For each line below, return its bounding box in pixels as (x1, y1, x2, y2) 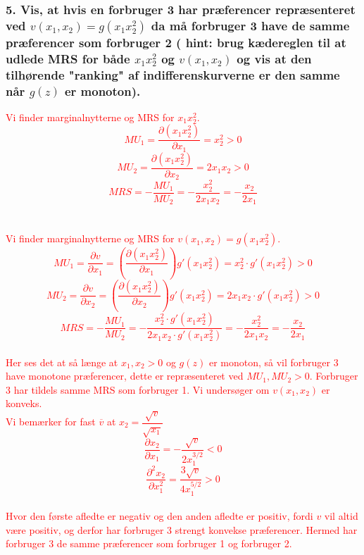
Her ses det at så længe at (6, 354, 118, 369)
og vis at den (237, 49, 312, 67)
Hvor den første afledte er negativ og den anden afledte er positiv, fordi (6, 509, 313, 523)
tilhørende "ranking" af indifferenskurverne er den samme (6, 66, 340, 83)
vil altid (324, 509, 358, 523)
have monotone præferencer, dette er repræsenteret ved (6, 368, 244, 383)
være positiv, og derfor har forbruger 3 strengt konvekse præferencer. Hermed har (6, 522, 358, 537)
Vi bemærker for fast (6, 414, 96, 428)
